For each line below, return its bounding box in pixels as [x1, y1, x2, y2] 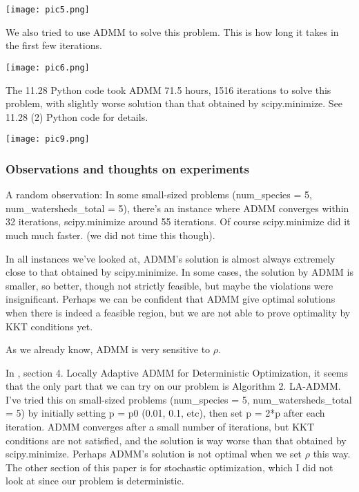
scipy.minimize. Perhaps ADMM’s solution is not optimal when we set [6, 446, 302, 461]
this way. [313, 446, 351, 461]
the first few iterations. [6, 38, 102, 53]
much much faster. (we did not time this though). [6, 227, 215, 242]
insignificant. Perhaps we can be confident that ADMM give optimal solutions [6, 292, 336, 306]
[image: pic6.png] [6, 62, 90, 73]
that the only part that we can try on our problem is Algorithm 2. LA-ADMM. [6, 379, 341, 393]
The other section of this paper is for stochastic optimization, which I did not [6, 460, 333, 474]
